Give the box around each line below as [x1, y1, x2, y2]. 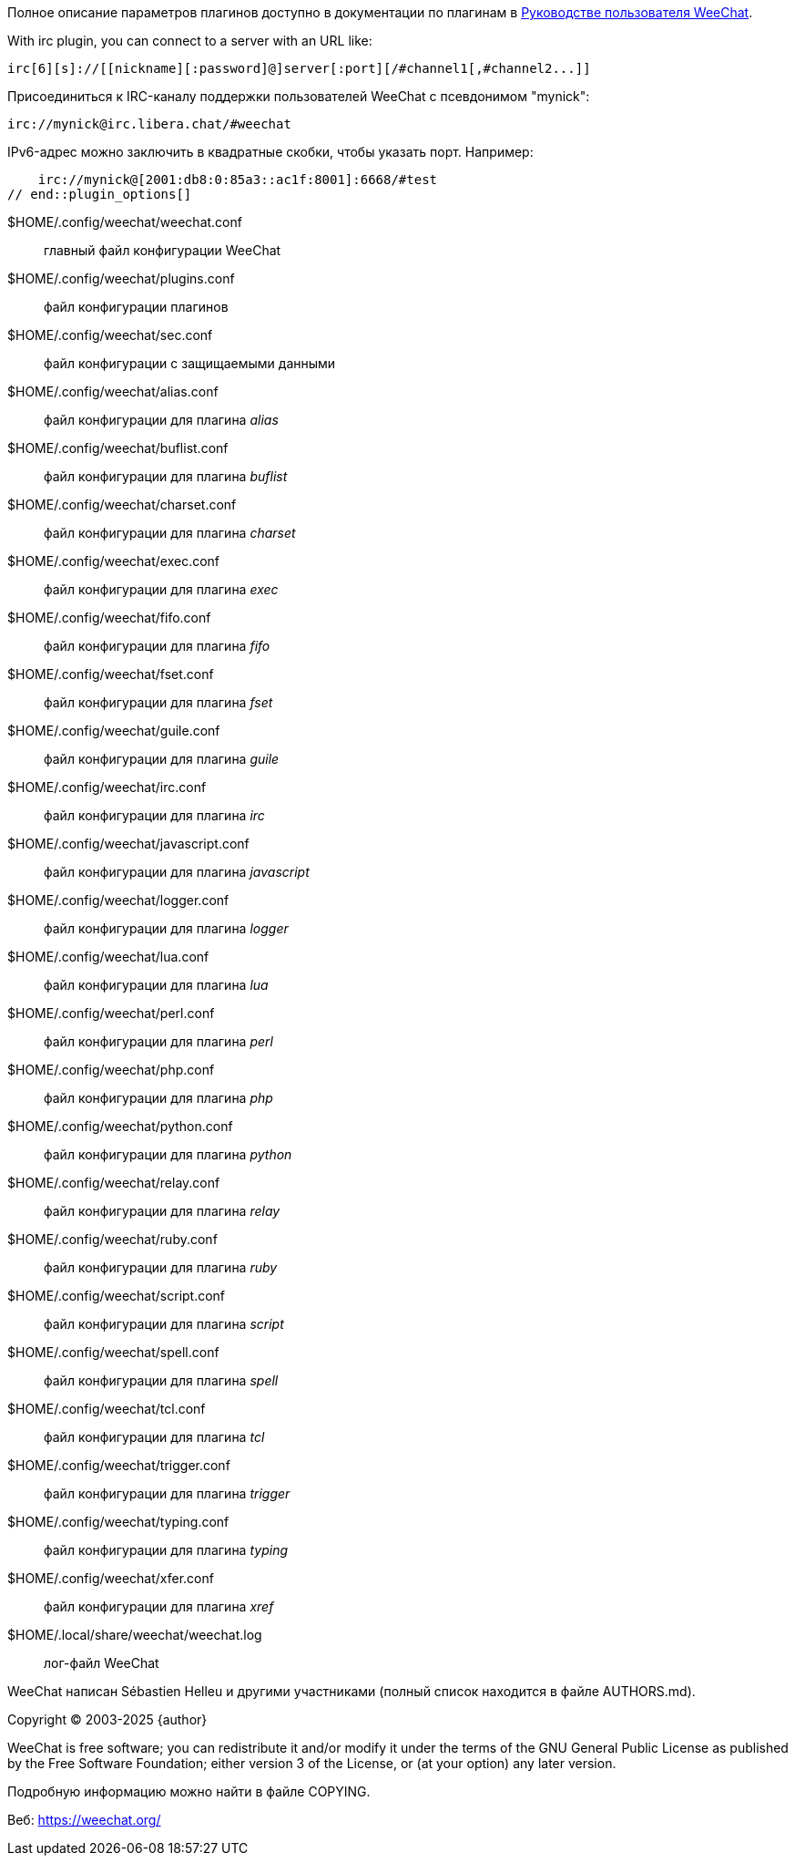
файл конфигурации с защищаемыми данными [44, 355, 336, 371]
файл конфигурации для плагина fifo [44, 638, 270, 654]
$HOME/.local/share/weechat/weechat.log [7, 1627, 262, 1642]
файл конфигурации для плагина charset [44, 525, 296, 540]
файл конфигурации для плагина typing [44, 1542, 288, 1558]
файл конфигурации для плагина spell [44, 1373, 279, 1388]
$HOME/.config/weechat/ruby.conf [7, 1231, 218, 1247]
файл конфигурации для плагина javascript [44, 864, 310, 880]
